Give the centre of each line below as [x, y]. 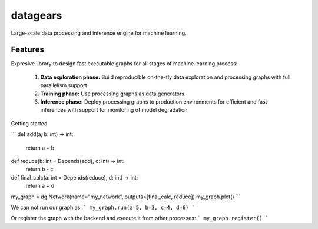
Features [27, 50]
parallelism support [64, 85]
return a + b [40, 148]
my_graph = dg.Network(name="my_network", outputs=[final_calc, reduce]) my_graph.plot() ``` [126, 197]
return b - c [39, 169]
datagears [37, 15]
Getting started [29, 123]
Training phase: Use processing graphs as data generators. [113, 94]
